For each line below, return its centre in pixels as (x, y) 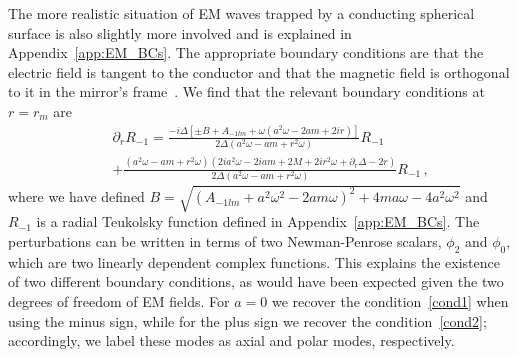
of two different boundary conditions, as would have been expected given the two (256, 281)
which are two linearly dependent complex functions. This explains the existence (254, 261)
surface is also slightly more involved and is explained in (180, 32)
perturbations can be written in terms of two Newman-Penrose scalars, (225, 241)
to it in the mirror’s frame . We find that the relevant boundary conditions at (246, 91)
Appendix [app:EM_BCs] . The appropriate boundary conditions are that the (246, 52)
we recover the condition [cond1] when (390, 301)
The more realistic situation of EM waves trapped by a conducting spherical (241, 13)
